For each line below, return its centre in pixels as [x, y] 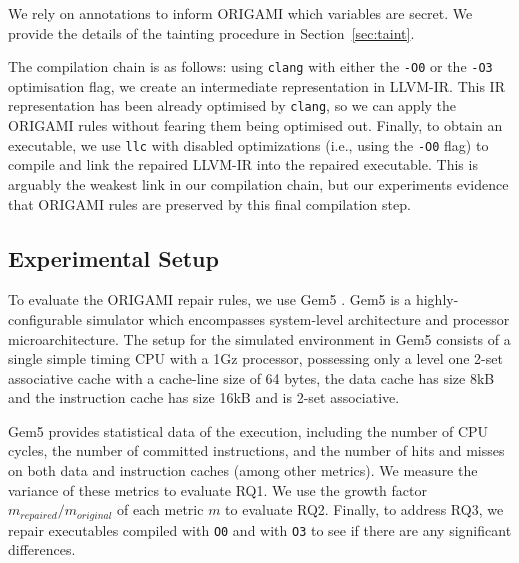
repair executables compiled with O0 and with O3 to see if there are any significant [260, 529]
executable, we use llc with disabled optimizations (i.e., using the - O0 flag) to [248, 144]
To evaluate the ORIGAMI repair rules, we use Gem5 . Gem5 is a [210, 299]
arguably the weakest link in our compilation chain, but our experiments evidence [258, 183]
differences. [42, 549]
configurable [45, 318]
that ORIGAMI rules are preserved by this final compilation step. [209, 203]
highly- [437, 299]
